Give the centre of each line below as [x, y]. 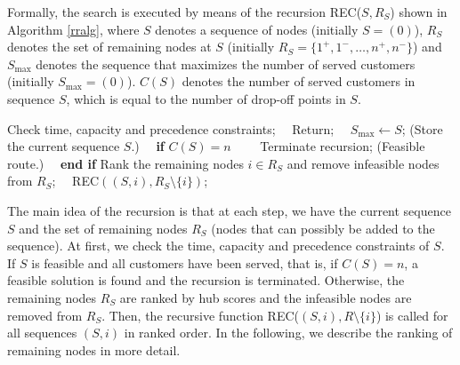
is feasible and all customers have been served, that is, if [185, 262]
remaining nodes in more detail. [94, 349]
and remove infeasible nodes [363, 163]
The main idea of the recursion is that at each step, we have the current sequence [229, 210]
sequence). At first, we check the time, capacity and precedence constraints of [218, 246]
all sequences [42, 333]
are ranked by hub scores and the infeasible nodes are [266, 297]
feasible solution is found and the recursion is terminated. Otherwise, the [206, 280]
